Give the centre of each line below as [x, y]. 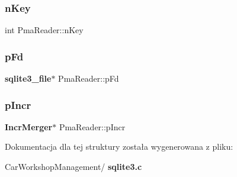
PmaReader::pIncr [92, 126]
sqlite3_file [28, 78]
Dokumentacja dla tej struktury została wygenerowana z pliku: [119, 147]
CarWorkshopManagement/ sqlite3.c [73, 167]
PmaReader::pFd [89, 78]
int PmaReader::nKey [44, 30]
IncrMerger [29, 126]
